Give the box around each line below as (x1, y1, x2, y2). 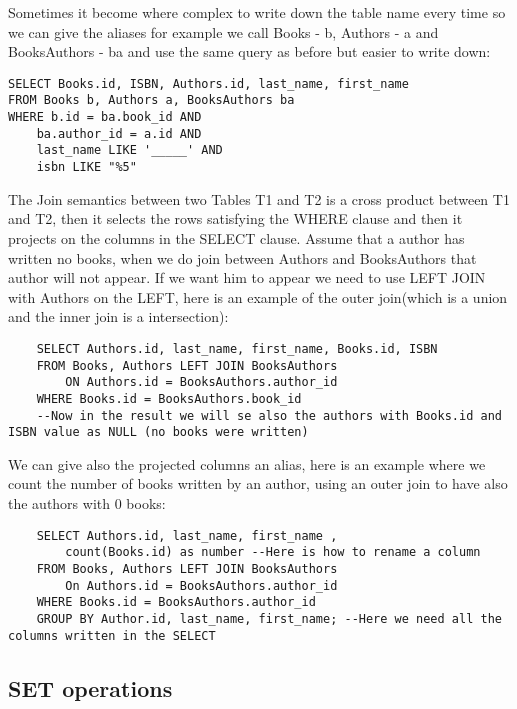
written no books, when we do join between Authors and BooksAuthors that (8, 247, 477, 268)
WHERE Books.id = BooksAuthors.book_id (36, 391, 302, 406)
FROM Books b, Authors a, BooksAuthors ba (8, 93, 295, 108)
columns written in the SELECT (8, 628, 216, 643)
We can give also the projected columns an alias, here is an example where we (8, 453, 486, 474)
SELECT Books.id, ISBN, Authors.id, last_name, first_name (8, 76, 409, 91)
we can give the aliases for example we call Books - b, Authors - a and (8, 21, 439, 42)
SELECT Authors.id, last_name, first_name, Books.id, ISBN (36, 341, 438, 356)
